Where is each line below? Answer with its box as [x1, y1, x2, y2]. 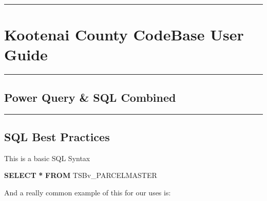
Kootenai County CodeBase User [4, 24, 244, 45]
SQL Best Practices [4, 128, 110, 144]
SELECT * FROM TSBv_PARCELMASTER [4, 170, 157, 181]
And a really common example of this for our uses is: [4, 187, 171, 197]
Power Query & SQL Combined [4, 89, 176, 105]
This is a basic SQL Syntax [4, 152, 90, 163]
